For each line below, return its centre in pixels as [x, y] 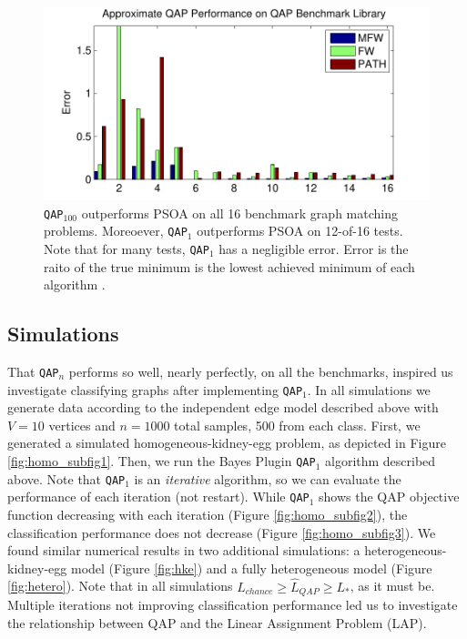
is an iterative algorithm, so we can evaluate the [268, 478]
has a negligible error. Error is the [314, 248]
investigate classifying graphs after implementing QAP [155, 389]
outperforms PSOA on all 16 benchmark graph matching [239, 213]
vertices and [82, 425]
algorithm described [381, 461]
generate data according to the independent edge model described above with [223, 407]
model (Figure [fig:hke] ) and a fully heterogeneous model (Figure [251, 568]
